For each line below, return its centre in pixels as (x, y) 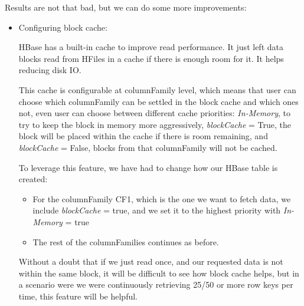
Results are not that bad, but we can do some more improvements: (126, 7)
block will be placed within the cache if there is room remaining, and (143, 136)
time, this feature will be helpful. (78, 296)
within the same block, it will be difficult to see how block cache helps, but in (159, 273)
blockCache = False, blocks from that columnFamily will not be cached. (148, 147)
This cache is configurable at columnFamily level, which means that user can (157, 89)
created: (33, 179)
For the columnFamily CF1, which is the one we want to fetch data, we (162, 198)
